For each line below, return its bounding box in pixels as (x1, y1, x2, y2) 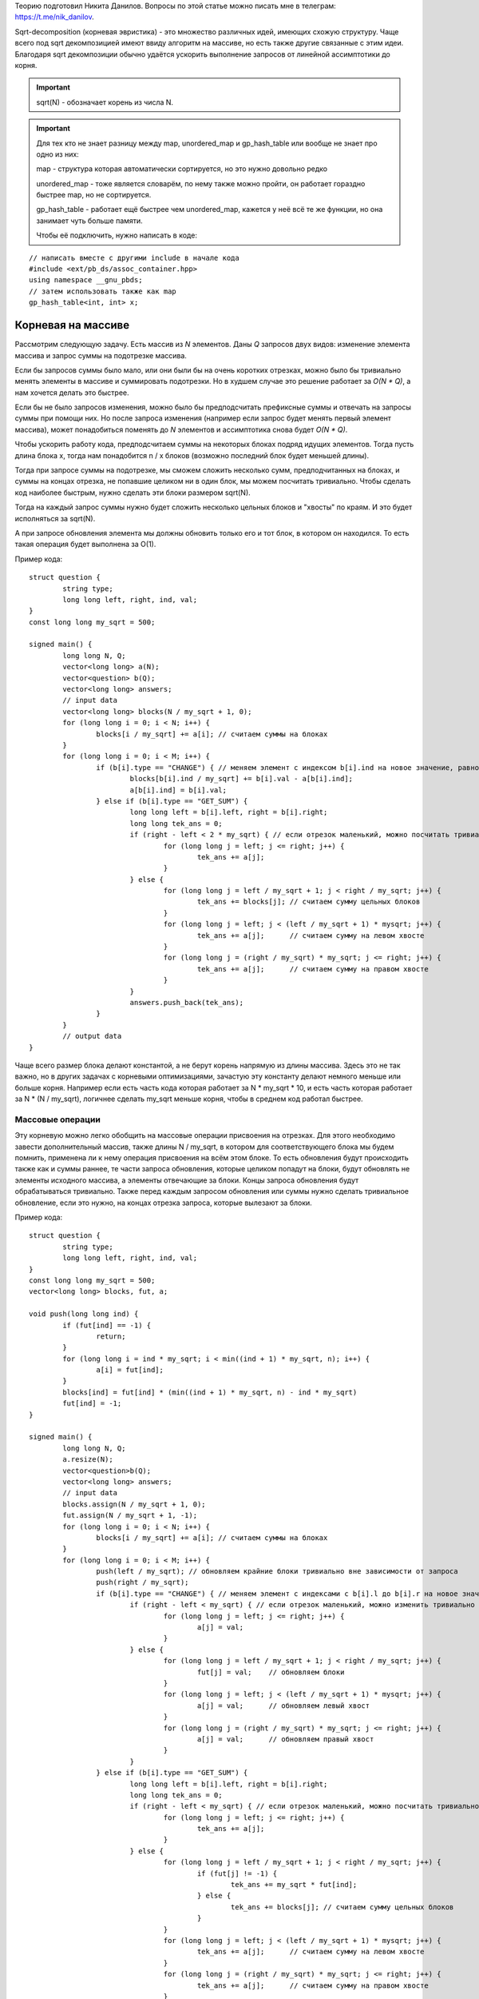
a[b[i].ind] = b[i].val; (129, 785, 228, 795)
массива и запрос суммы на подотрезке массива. (14, 350, 188, 360)
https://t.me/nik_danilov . (14, 12, 95, 22)
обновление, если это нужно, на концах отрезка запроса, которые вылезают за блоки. (14, 1198, 313, 1207)
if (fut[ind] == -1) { (62, 1320, 152, 1330)
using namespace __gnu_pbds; (29, 276, 143, 285)
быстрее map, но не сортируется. (36, 190, 152, 200)
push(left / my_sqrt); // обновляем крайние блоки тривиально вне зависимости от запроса (96, 1567, 458, 1576)
